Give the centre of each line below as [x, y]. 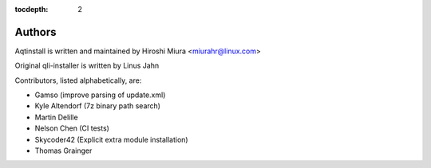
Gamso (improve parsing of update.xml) [100, 95]
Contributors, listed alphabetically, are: [78, 80]
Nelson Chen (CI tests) [72, 128]
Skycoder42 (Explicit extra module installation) [111, 139]
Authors [36, 32]
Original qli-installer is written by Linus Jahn [87, 66]
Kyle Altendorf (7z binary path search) [98, 106]
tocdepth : [32, 9]
